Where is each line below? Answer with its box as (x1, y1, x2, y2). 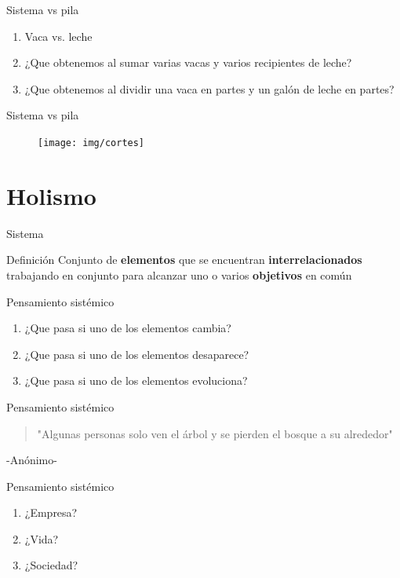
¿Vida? (24, 530, 59, 547)
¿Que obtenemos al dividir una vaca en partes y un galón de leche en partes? (24, 80, 395, 97)
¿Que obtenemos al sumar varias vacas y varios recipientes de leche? (24, 54, 352, 71)
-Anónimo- (6, 452, 57, 468)
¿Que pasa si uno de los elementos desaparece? (24, 346, 249, 362)
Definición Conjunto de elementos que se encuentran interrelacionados (6, 251, 362, 268)
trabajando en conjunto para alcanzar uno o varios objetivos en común (6, 266, 352, 283)
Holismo (6, 179, 96, 211)
